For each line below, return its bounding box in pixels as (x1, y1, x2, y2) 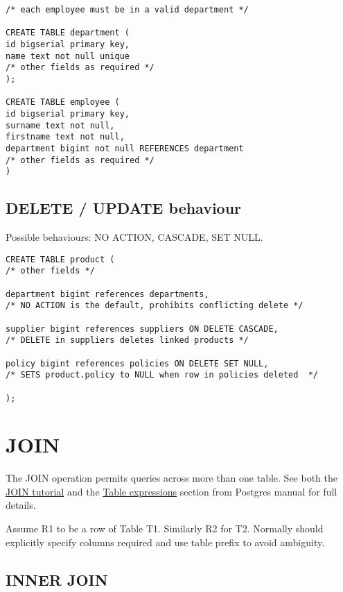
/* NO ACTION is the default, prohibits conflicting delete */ (6, 301, 304, 311)
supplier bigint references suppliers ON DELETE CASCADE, (6, 323, 279, 334)
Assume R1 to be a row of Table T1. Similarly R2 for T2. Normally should (6, 521, 324, 536)
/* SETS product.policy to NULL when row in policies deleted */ (6, 370, 319, 380)
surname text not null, (6, 120, 115, 130)
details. (6, 498, 36, 512)
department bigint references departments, (6, 289, 209, 299)
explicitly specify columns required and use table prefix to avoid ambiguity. (6, 534, 325, 549)
